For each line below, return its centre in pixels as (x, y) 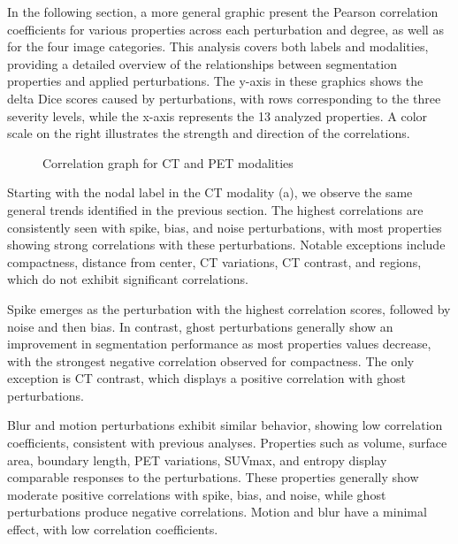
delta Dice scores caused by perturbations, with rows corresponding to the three (224, 98)
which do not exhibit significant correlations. (128, 279)
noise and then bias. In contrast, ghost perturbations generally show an (200, 326)
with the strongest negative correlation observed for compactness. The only (211, 360)
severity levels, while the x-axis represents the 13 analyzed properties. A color (218, 115)
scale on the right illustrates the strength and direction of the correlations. (209, 133)
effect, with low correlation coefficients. (113, 529)
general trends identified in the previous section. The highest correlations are (215, 209)
